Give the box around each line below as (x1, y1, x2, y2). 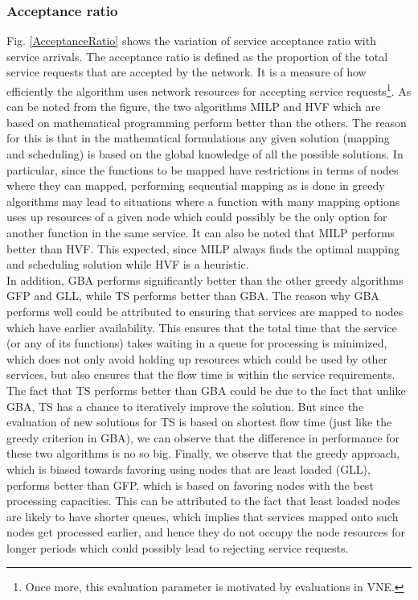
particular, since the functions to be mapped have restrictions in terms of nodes (6, 161, 399, 178)
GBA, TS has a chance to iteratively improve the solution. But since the (6, 397, 364, 414)
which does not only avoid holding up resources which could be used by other (6, 350, 388, 367)
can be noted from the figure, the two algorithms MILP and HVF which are (6, 98, 381, 115)
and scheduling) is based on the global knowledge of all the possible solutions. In (6, 146, 404, 162)
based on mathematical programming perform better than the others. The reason (6, 113, 407, 130)
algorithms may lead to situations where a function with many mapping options (6, 192, 400, 209)
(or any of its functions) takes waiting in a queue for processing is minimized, (6, 335, 387, 351)
